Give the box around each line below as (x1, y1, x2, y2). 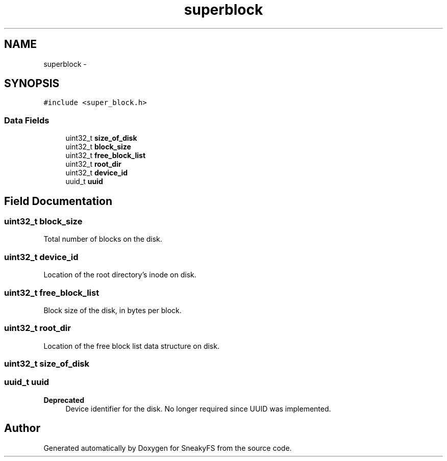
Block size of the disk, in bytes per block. (43, 305, 182, 315)
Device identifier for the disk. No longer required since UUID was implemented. (65, 404, 331, 413)
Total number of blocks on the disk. (43, 235, 162, 244)
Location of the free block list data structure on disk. (43, 341, 219, 350)
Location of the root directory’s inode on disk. (43, 270, 196, 279)
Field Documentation (4, 194, 112, 208)
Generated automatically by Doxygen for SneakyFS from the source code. (43, 443, 292, 452)
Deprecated (43, 395, 85, 404)
